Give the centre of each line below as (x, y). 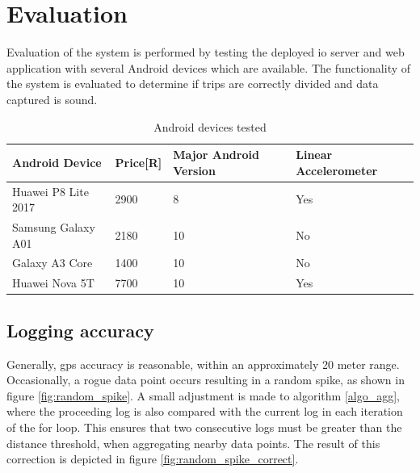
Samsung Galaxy (54, 226)
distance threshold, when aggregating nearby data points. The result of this (193, 443)
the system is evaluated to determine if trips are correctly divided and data (193, 84)
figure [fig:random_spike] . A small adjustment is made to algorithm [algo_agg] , (203, 395)
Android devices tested (210, 126)
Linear (314, 155)
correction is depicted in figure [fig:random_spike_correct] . (153, 459)
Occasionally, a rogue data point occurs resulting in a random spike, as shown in (206, 380)
